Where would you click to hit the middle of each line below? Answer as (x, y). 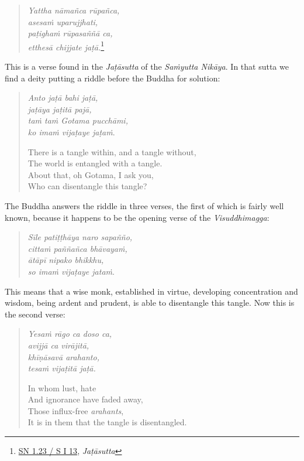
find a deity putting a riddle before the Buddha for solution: (113, 78)
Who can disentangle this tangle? (87, 186)
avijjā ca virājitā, (58, 345)
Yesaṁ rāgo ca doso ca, (70, 334)
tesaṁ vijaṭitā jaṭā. (62, 368)
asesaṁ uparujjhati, (63, 21)
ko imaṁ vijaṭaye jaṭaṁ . (71, 132)
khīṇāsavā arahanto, (63, 356)
